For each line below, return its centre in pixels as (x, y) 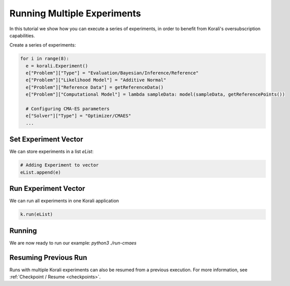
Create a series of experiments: (43, 45)
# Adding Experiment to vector (60, 165)
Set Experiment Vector (46, 139)
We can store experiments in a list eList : (51, 151)
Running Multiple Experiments (75, 13)
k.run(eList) (37, 214)
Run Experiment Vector (47, 189)
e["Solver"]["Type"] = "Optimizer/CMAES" (79, 116)
